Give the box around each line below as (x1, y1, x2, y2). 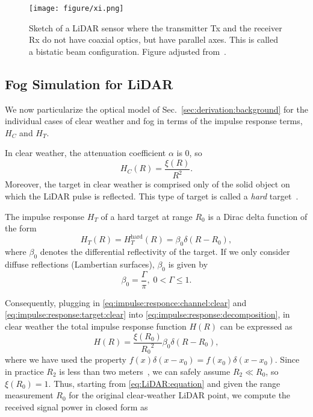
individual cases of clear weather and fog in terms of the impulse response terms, (5, 114, 303, 127)
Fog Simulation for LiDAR (5, 74, 173, 93)
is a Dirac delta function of (208, 210, 308, 222)
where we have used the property (5, 353, 127, 366)
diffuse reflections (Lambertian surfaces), (5, 257, 155, 270)
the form (5, 222, 37, 234)
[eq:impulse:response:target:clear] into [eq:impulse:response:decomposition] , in (5, 308, 290, 321)
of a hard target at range (101, 210, 193, 222)
